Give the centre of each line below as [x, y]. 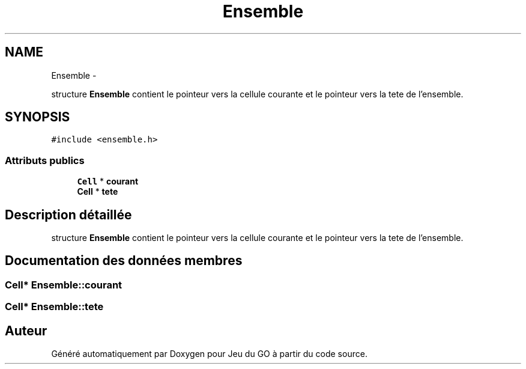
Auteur [26, 331]
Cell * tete [98, 192]
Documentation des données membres [124, 261]
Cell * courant [108, 181]
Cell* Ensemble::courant [64, 285]
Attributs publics [45, 160]
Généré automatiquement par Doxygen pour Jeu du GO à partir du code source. [209, 354]
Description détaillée [68, 215]
